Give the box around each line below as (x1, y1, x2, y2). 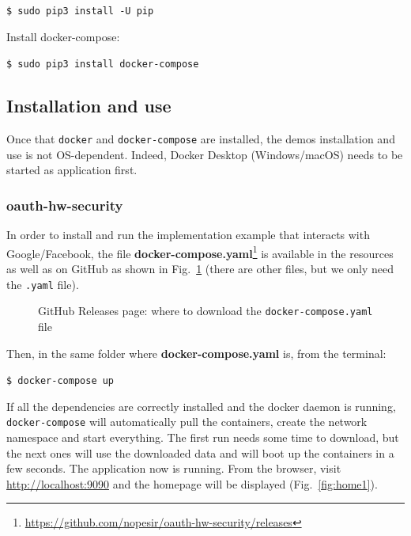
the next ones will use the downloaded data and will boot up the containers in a (6, 444, 394, 461)
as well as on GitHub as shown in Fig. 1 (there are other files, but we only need (6, 260, 394, 277)
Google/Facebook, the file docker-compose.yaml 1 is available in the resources (6, 242, 394, 261)
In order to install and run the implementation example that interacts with (6, 226, 370, 243)
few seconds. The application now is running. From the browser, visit (6, 460, 341, 477)
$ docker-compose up (6, 375, 115, 387)
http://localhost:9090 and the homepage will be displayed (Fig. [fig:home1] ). (6, 475, 378, 492)
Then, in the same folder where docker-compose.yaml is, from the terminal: (6, 344, 386, 361)
